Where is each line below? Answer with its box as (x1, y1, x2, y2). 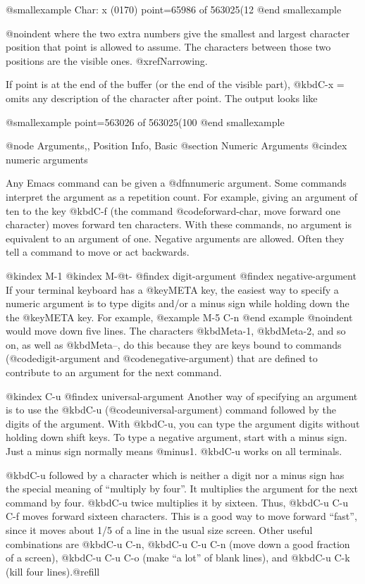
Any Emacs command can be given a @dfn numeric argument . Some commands (6, 175, 347, 190)
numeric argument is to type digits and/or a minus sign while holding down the (6, 296, 349, 311)
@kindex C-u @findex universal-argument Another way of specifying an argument (6, 388, 358, 403)
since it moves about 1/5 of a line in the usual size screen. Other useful (6, 523, 313, 537)
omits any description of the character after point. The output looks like (6, 90, 318, 105)
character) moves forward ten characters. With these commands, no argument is (6, 217, 352, 232)
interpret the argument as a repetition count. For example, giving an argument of (6, 189, 358, 204)
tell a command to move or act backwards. (6, 244, 190, 259)
